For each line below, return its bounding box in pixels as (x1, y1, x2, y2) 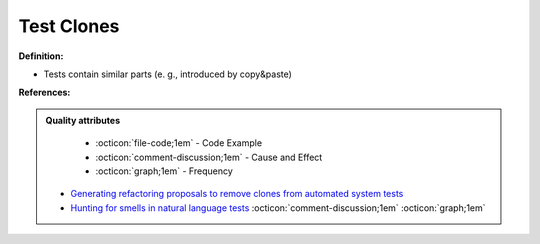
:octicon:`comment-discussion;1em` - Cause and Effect (95, 151, 323, 163)
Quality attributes (45, 114, 120, 126)
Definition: (18, 50, 64, 62)
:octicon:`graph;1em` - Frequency (95, 165, 234, 177)
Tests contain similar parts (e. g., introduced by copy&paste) (43, 68, 292, 80)
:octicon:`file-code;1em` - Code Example (95, 137, 263, 149)
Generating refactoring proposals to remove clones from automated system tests (70, 188, 404, 200)
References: (18, 86, 71, 99)
